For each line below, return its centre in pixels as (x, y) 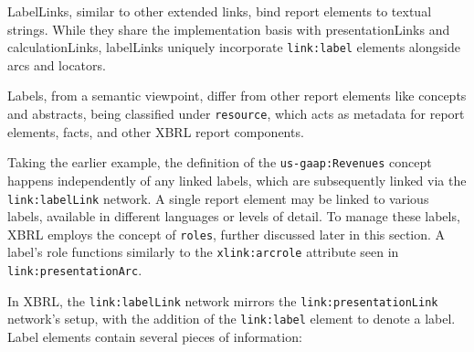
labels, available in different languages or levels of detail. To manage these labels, (234, 216)
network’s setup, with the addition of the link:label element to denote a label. (232, 319)
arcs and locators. (57, 64)
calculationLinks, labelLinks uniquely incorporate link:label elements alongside (234, 47)
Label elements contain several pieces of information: (155, 337)
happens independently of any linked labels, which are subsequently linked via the (237, 180)
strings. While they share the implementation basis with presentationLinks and (229, 29)
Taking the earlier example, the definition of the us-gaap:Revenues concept (220, 162)
